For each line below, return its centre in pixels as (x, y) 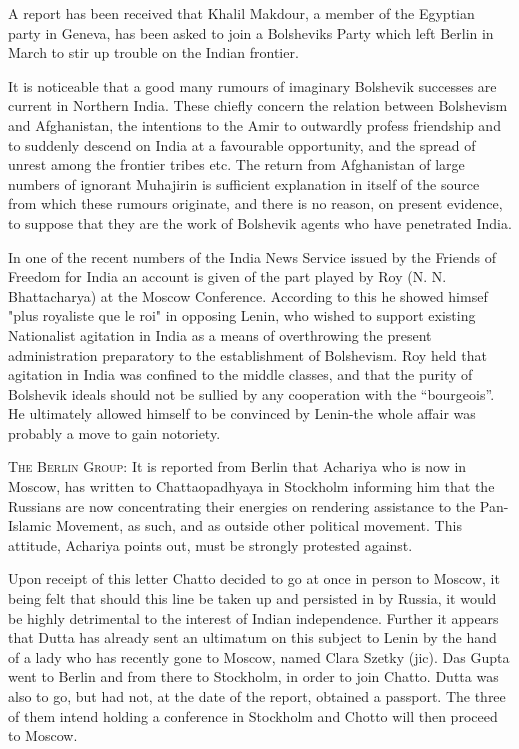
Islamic (30, 525)
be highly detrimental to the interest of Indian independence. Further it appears (253, 617)
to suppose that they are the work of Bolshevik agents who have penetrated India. (260, 222)
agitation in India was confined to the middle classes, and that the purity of (240, 374)
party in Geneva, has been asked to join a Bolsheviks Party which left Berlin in (251, 32)
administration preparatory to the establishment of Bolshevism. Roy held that (247, 354)
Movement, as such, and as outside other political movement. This (258, 525)
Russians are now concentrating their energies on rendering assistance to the (242, 505)
